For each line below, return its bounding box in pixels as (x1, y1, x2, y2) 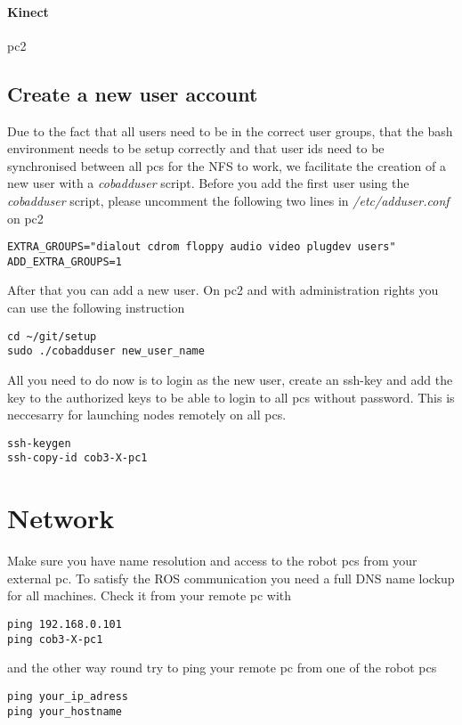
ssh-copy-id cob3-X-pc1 (7, 452, 148, 465)
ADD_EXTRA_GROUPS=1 (7, 255, 122, 268)
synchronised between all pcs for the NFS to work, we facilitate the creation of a (7, 156, 446, 175)
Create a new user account (7, 79, 258, 107)
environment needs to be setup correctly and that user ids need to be (7, 139, 385, 158)
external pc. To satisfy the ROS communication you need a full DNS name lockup (7, 568, 455, 587)
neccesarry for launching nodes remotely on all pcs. (7, 405, 287, 424)
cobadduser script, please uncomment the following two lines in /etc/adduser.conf (7, 191, 450, 209)
